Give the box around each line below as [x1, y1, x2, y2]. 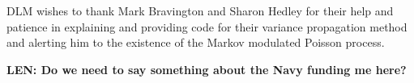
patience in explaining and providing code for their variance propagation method [6, 18, 408, 35]
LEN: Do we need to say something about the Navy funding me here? [6, 60, 407, 77]
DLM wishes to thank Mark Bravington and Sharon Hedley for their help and [6, 2, 394, 19]
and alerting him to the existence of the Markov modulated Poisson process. [6, 34, 385, 51]
